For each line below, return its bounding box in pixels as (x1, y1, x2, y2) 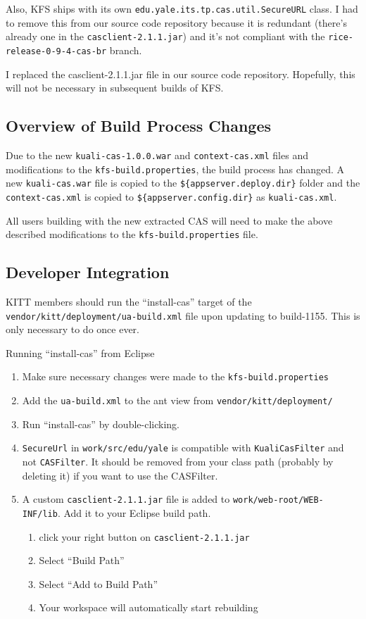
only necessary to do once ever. (6, 322, 139, 337)
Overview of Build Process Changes (6, 115, 272, 137)
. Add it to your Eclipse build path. (57, 505, 211, 520)
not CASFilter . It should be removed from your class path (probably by (22, 454, 334, 469)
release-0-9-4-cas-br (6, 46, 107, 56)
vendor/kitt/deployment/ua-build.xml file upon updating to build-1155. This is (6, 308, 360, 323)
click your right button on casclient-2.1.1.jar (39, 529, 250, 544)
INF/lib (22, 508, 58, 519)
